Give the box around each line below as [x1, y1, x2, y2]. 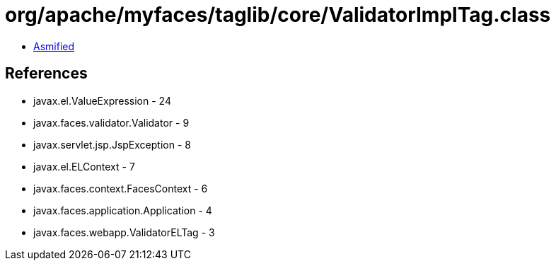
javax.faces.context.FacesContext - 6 [33, 182, 208, 195]
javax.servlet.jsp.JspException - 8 [33, 138, 191, 151]
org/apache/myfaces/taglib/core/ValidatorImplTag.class [5, 3, 551, 27]
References [5, 64, 88, 83]
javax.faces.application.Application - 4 [33, 204, 212, 216]
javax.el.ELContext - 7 [33, 160, 135, 173]
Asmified [33, 40, 75, 52]
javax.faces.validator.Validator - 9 [33, 116, 190, 129]
